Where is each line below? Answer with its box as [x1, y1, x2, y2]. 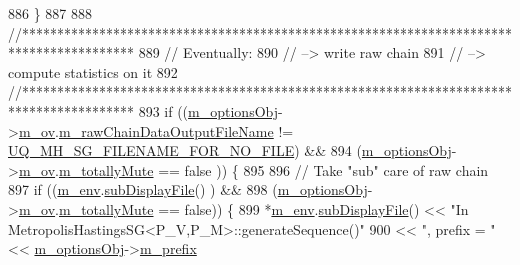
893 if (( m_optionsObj [138, 100, 279, 121]
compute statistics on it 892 [8, 61, 178, 82]
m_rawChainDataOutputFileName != [58, 120, 294, 141]
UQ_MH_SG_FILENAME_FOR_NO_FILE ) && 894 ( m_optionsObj [8, 140, 452, 161]
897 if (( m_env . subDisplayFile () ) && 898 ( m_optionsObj [8, 179, 368, 200]
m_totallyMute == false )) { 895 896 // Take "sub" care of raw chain [58, 159, 489, 180]
